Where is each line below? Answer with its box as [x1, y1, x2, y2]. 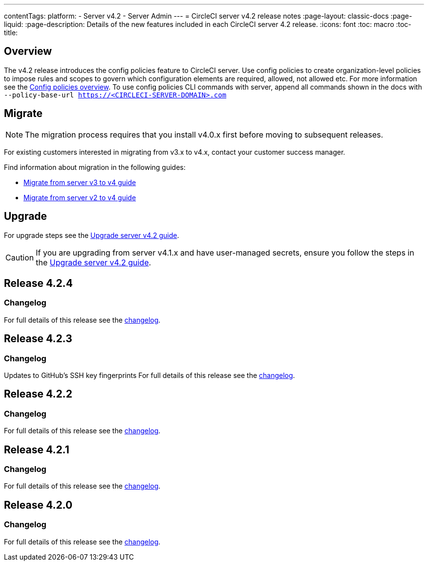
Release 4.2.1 [4, 443, 69, 456]
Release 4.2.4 [4, 277, 73, 289]
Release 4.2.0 [4, 498, 73, 511]
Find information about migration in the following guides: [4, 163, 186, 171]
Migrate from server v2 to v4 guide [23, 193, 136, 202]
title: [4, 28, 18, 37]
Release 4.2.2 [4, 388, 72, 400]
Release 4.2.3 [4, 332, 72, 345]
